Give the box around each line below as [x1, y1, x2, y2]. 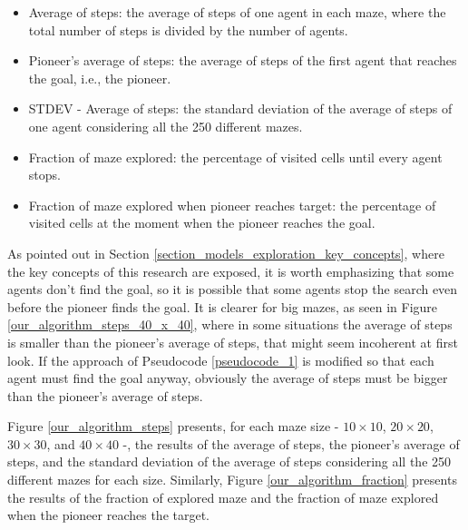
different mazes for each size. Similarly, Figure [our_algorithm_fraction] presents [7, 470, 457, 489]
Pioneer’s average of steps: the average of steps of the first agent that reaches [28, 51, 457, 70]
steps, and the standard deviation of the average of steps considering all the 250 [7, 452, 452, 471]
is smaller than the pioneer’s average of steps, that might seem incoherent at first [7, 332, 458, 351]
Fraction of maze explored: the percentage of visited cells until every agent [28, 147, 443, 166]
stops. [28, 165, 61, 184]
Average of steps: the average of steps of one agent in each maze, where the [28, 3, 446, 21]
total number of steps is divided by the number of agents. [28, 20, 348, 39]
